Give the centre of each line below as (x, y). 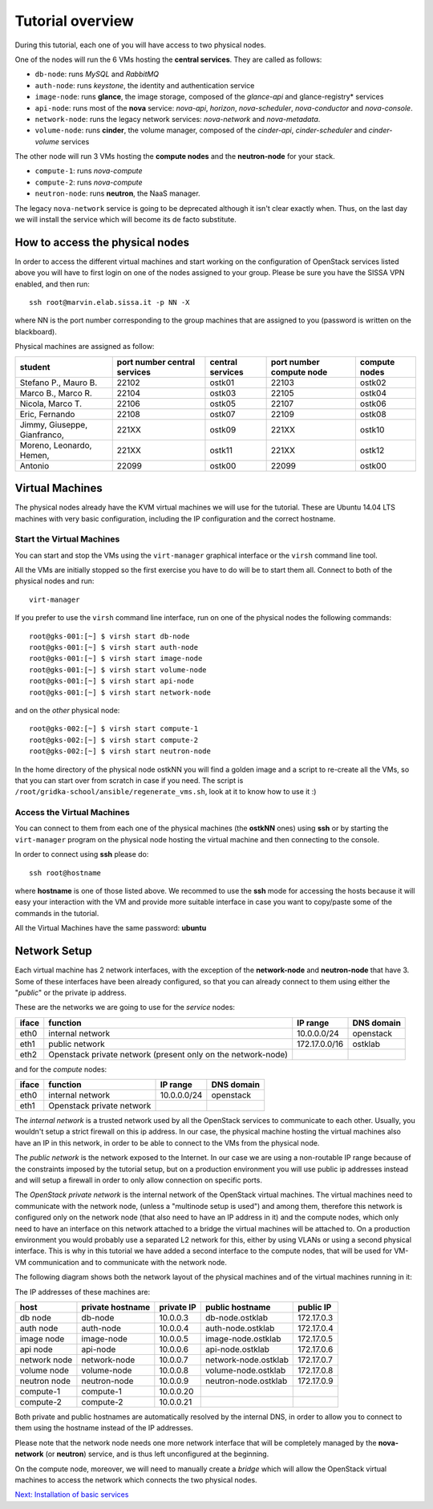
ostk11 (221, 450)
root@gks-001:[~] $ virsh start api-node (111, 681)
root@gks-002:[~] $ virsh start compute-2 (114, 740)
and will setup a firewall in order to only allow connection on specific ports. (138, 1180)
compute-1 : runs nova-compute (89, 171)
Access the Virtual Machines (72, 813)
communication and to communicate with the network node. (128, 1262)
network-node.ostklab (247, 1360)
